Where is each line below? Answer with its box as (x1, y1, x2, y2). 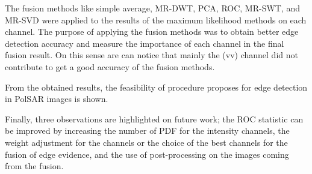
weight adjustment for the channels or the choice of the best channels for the (5, 136, 288, 148)
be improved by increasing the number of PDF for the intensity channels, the (5, 124, 290, 137)
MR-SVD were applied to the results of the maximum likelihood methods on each (5, 13, 307, 26)
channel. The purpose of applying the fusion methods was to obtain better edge (5, 25, 299, 38)
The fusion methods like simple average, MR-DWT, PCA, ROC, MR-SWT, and (5, 2, 301, 14)
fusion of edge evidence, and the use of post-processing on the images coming (5, 148, 289, 160)
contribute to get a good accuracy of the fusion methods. (5, 60, 215, 73)
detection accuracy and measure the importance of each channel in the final (5, 37, 284, 49)
